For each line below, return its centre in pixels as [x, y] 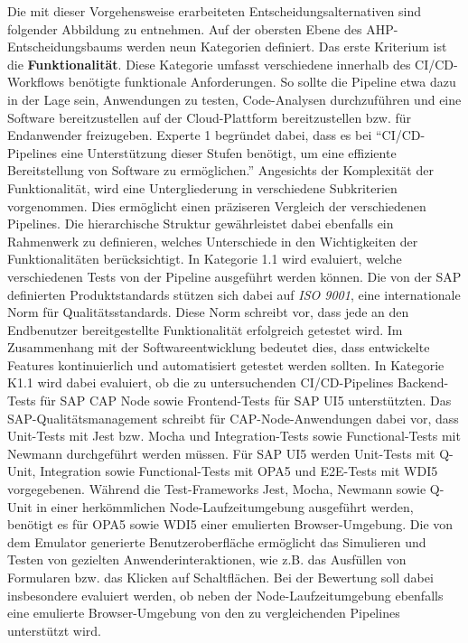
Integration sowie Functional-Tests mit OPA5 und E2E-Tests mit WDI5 [239, 471]
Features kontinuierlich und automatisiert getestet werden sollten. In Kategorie [226, 364]
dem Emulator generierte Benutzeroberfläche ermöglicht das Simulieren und [217, 541]
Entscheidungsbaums [65, 47]
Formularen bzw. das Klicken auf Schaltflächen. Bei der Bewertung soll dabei [220, 577]
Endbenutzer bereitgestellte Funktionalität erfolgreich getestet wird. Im [205, 329]
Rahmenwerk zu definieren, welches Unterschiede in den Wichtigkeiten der [213, 241]
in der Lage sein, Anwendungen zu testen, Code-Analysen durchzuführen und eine [234, 99]
